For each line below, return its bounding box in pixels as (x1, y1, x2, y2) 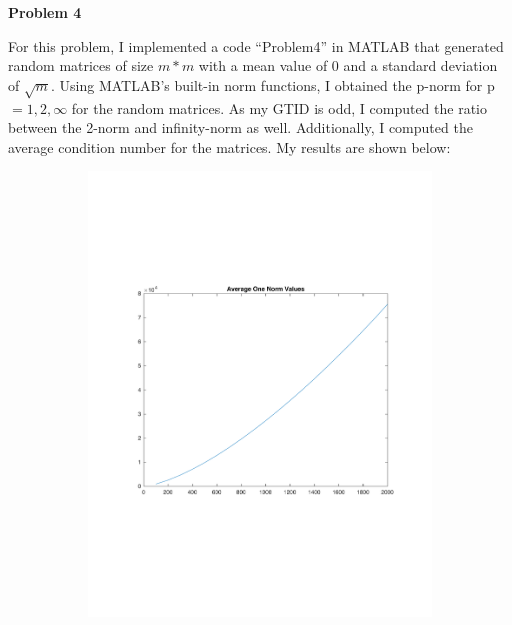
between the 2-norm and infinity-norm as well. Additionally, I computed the (8, 117, 473, 138)
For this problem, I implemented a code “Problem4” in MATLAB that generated (8, 35, 504, 56)
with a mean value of (198, 55, 328, 76)
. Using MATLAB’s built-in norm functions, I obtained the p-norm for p (51, 74, 495, 95)
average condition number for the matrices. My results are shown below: (8, 136, 451, 157)
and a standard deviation (343, 55, 498, 76)
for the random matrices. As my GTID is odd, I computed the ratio (71, 97, 487, 118)
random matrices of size (8, 55, 154, 76)
